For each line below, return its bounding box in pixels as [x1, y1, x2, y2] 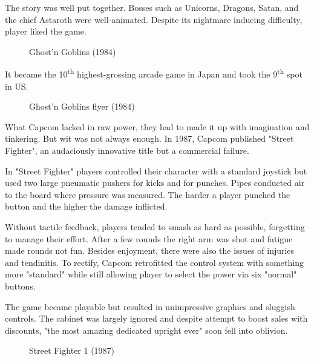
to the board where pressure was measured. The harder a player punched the [5, 188, 290, 200]
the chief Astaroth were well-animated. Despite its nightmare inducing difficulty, [5, 13, 303, 25]
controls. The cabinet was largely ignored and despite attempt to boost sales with [5, 312, 308, 325]
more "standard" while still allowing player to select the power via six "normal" [5, 268, 297, 280]
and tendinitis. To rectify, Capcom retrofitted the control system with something [5, 256, 304, 268]
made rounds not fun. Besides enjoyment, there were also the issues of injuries [5, 244, 295, 257]
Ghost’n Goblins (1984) [29, 45, 116, 58]
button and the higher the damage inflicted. [5, 200, 168, 213]
